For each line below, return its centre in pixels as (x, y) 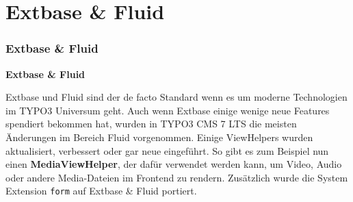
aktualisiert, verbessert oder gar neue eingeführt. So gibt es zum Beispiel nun (167, 150)
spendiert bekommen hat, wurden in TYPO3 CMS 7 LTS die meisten (151, 124)
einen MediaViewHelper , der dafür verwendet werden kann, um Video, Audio (174, 164)
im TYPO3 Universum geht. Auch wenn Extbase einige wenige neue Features (168, 110)
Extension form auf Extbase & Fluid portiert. (101, 191)
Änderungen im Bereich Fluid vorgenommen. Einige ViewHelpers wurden (159, 137)
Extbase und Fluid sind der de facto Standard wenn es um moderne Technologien (176, 97)
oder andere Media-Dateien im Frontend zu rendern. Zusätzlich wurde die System (177, 177)
